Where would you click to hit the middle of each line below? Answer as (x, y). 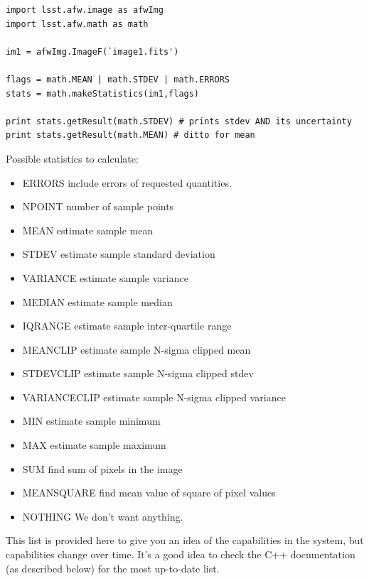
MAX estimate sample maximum (94, 445)
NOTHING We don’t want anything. (103, 516)
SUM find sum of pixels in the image (102, 468)
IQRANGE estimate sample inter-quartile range (127, 326)
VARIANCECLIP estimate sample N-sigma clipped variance (154, 397)
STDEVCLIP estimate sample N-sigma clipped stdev (138, 373)
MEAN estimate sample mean (88, 230)
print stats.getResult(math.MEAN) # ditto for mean (130, 135)
